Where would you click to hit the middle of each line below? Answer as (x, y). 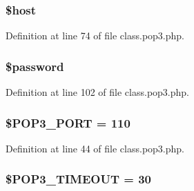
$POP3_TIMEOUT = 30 (79, 179)
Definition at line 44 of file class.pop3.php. (95, 148)
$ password (35, 66)
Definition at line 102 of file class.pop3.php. (97, 92)
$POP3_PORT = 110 (68, 122)
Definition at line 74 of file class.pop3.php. (95, 36)
